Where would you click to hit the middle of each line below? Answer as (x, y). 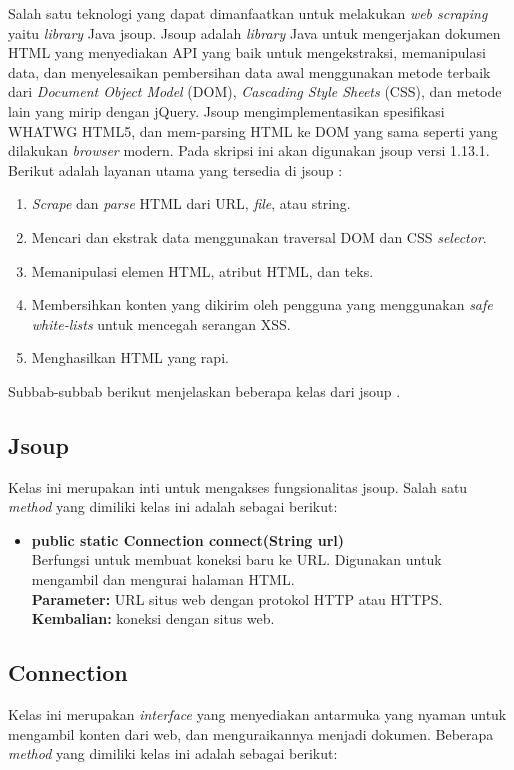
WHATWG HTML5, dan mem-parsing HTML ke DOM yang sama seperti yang (253, 130)
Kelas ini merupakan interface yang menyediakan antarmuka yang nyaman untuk (257, 714)
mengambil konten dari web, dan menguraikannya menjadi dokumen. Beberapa (251, 733)
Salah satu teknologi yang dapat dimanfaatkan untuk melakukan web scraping (248, 13)
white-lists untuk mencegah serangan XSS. (161, 323)
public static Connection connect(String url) (188, 539)
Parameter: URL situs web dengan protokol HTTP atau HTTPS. (237, 598)
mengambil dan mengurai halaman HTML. (163, 579)
